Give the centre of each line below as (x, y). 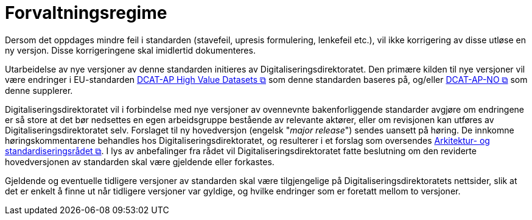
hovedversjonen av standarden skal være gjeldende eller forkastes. (140, 161)
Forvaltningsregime (86, 13)
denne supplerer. (39, 90)
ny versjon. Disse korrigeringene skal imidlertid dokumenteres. (130, 50)
